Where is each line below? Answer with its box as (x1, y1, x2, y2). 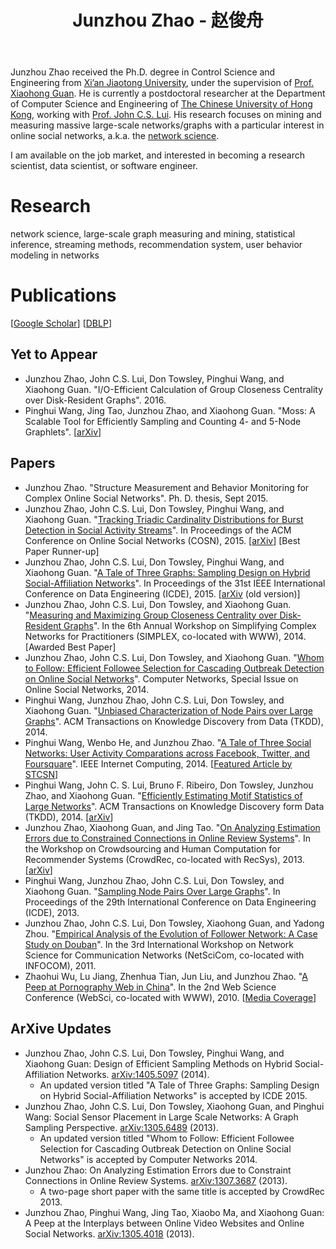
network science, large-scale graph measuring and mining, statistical (10, 228, 296, 240)
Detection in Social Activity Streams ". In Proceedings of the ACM (24, 524, 292, 536)
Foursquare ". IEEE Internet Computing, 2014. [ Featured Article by (24, 757, 293, 770)
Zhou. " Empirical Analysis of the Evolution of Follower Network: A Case (24, 927, 318, 940)
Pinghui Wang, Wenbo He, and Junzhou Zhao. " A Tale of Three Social (24, 736, 312, 748)
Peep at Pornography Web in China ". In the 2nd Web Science (24, 981, 277, 993)
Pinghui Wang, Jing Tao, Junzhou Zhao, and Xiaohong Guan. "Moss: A (24, 404, 316, 416)
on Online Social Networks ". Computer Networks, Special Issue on (24, 672, 299, 685)
